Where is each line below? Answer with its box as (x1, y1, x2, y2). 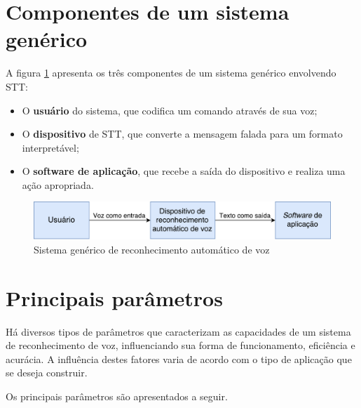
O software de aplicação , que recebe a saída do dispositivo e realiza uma (22, 164, 346, 178)
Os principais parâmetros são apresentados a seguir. (6, 388, 228, 403)
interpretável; (22, 140, 79, 154)
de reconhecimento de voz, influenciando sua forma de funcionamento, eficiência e (6, 338, 355, 353)
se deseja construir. (6, 365, 88, 380)
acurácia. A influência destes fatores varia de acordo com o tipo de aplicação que (6, 351, 352, 366)
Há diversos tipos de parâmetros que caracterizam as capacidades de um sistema (6, 324, 351, 338)
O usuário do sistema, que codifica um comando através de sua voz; (22, 103, 318, 117)
